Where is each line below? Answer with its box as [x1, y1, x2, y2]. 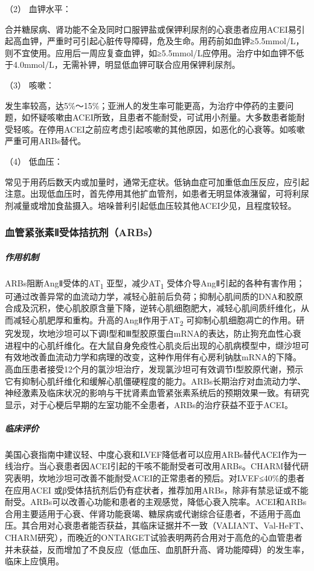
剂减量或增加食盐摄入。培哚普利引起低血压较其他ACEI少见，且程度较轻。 [5, 199, 296, 211]
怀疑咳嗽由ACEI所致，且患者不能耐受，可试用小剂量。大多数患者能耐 [30, 111, 305, 124]
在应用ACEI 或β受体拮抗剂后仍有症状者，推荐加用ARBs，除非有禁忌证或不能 [5, 483, 309, 496]
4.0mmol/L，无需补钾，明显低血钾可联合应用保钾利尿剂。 [13, 58, 240, 71]
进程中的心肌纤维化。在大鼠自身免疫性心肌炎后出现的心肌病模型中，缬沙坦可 [5, 338, 309, 351]
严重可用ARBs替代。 [5, 134, 86, 147]
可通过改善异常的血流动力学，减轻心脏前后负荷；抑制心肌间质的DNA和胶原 [5, 289, 303, 302]
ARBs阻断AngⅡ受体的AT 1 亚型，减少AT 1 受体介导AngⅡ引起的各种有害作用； [5, 276, 305, 291]
